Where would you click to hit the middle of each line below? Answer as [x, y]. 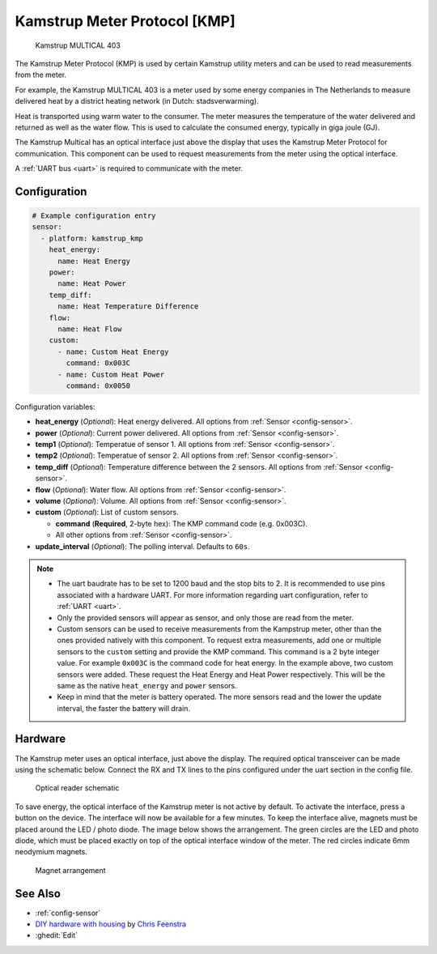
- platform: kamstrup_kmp [92, 238]
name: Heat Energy [94, 261]
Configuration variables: [55, 407]
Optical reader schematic [77, 788]
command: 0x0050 [98, 385]
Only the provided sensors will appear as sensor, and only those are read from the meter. [205, 618]
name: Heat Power [92, 284]
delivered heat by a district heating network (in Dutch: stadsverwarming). [137, 101]
